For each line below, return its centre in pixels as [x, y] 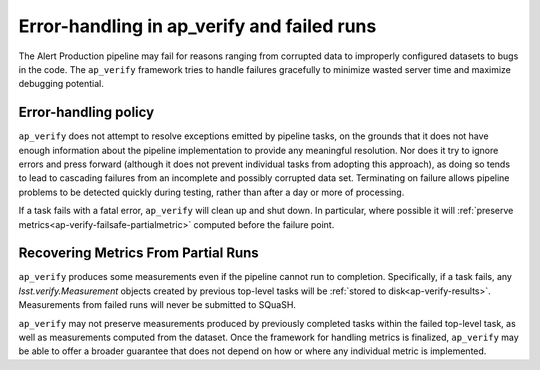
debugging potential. [61, 84]
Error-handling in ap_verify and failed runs [197, 26]
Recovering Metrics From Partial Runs [138, 253]
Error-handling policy [86, 112]
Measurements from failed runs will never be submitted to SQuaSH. [157, 305]
